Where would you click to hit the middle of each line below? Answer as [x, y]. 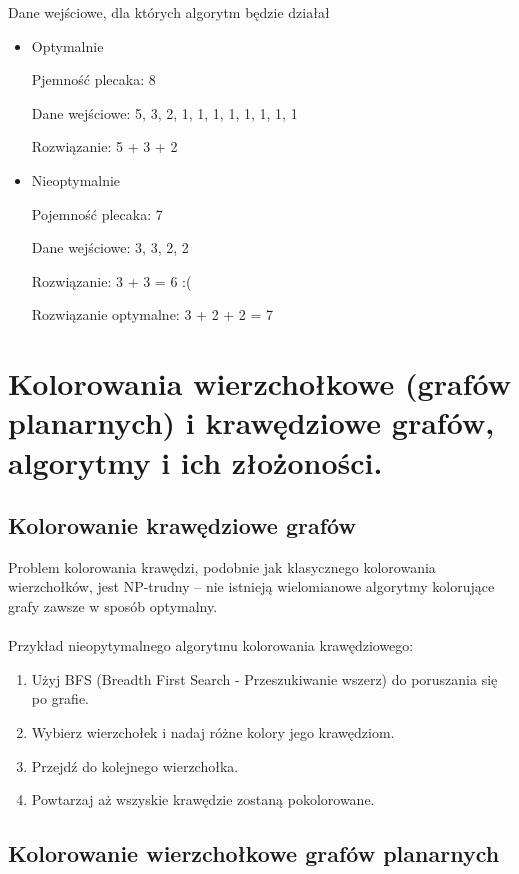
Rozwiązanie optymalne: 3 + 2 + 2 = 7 [152, 314]
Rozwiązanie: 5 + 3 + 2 [104, 146]
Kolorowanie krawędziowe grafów [182, 525]
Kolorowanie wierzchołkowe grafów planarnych [254, 853]
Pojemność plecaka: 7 [97, 213]
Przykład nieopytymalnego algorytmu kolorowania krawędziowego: [211, 645]
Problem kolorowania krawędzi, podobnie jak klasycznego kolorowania [222, 566]
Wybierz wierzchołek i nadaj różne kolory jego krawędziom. [213, 732]
